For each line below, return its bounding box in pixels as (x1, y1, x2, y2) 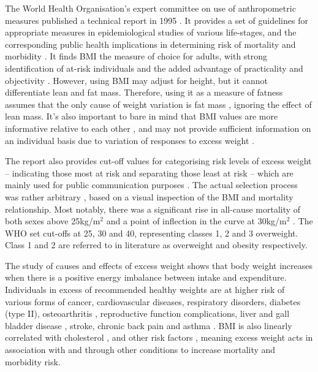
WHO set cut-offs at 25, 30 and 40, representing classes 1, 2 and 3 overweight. (5, 226, 298, 239)
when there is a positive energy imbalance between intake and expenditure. (5, 271, 287, 284)
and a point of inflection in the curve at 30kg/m (106, 214, 287, 227)
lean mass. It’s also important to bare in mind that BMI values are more (5, 110, 278, 123)
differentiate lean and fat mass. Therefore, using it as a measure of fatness (5, 86, 283, 99)
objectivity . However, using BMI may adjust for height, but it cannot (5, 74, 268, 86)
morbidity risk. (5, 355, 61, 368)
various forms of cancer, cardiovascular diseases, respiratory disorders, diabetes (5, 295, 301, 308)
